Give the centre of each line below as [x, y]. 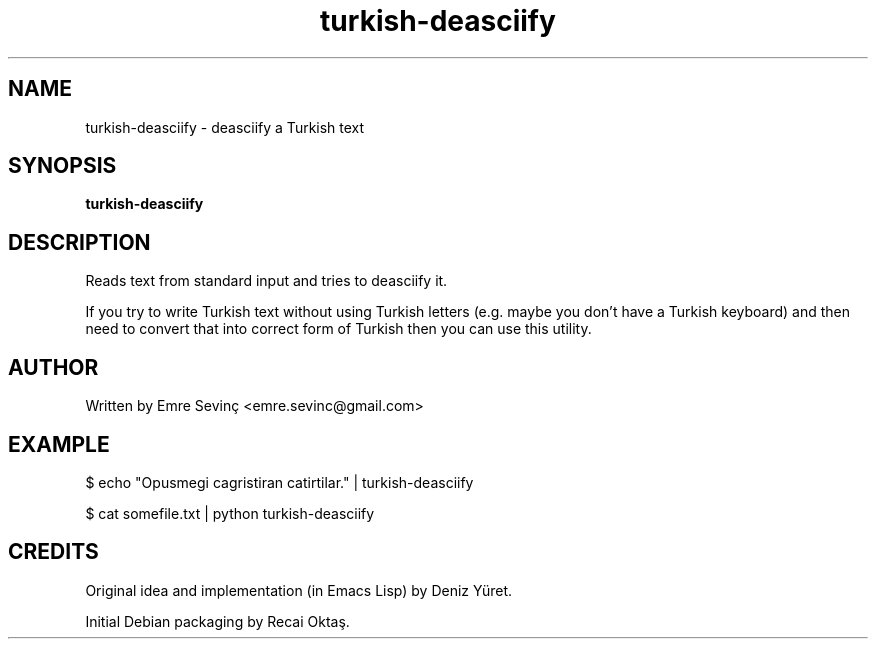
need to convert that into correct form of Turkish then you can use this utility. [338, 329]
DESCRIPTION [79, 242]
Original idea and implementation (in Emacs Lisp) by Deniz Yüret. [299, 590]
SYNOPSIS [62, 166]
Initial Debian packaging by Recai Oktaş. [217, 621]
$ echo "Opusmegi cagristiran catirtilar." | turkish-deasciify [279, 482]
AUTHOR [53, 367]
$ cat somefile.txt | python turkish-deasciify [230, 513]
